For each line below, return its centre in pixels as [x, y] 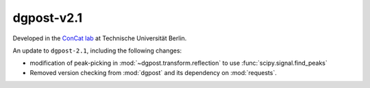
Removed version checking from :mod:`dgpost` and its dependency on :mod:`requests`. [153, 72]
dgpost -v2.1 [48, 18]
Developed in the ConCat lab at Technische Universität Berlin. [100, 38]
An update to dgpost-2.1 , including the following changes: [97, 50]
